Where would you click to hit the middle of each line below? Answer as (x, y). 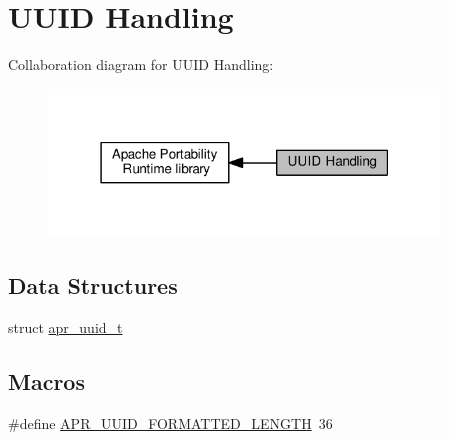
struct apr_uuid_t (65, 326)
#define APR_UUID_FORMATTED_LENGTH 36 (170, 422)
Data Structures (93, 285)
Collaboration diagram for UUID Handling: (141, 64)
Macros (46, 380)
